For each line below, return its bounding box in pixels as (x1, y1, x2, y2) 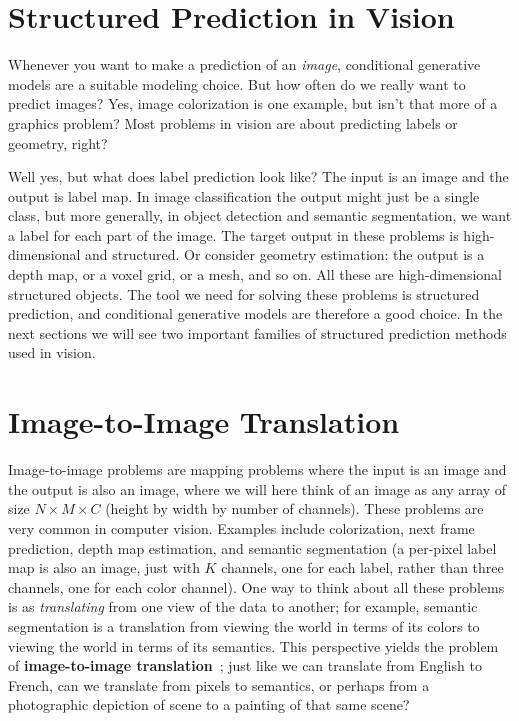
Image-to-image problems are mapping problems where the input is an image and (8, 459, 507, 480)
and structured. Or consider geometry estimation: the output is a (85, 244, 485, 265)
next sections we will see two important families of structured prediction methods (8, 322, 507, 343)
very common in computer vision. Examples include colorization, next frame (8, 517, 475, 538)
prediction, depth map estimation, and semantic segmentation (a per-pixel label (8, 537, 497, 558)
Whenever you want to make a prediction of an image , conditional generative (8, 54, 481, 75)
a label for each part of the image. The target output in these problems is (8, 224, 459, 245)
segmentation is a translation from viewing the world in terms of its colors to (8, 615, 480, 636)
